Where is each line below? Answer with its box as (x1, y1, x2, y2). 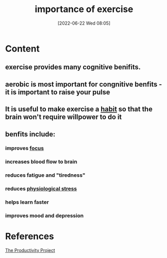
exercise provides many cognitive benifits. (5, 63, 141, 71)
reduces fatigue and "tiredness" (5, 172, 85, 179)
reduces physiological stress (5, 185, 77, 192)
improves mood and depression (5, 212, 84, 219)
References (5, 231, 54, 242)
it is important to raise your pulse (5, 88, 110, 96)
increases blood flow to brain (5, 158, 77, 165)
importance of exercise (34, 4, 133, 15)
